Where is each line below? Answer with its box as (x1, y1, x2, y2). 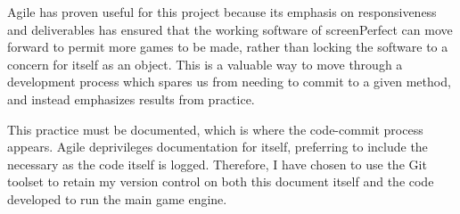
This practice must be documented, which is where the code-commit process (7, 119, 423, 138)
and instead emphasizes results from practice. (7, 89, 255, 108)
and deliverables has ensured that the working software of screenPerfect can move (7, 20, 453, 38)
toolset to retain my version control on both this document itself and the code (7, 172, 434, 191)
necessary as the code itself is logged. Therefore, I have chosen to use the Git (7, 154, 427, 173)
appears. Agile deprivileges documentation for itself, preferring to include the (7, 137, 428, 156)
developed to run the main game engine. (7, 189, 227, 208)
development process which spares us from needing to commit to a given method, (7, 72, 451, 91)
